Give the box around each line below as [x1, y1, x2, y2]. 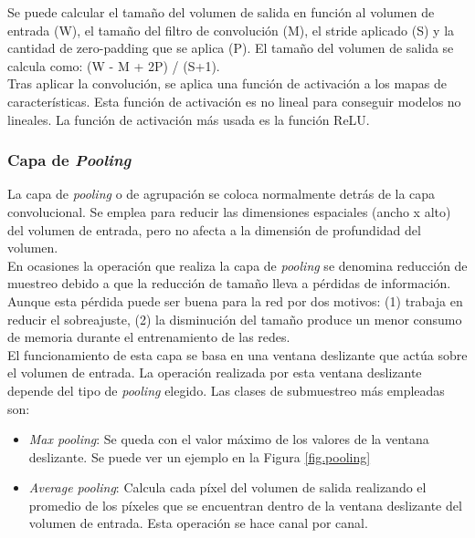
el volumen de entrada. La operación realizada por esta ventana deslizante [7, 363, 422, 382]
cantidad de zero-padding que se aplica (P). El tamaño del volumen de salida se [7, 38, 454, 57]
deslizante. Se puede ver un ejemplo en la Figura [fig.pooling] [28, 447, 371, 466]
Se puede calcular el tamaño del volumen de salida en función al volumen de [7, 3, 435, 21]
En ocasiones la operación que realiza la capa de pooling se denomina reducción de [7, 255, 468, 274]
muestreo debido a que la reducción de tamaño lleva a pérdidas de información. [7, 274, 451, 293]
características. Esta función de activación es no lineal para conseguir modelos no [7, 91, 461, 110]
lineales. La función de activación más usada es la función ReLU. [7, 109, 370, 129]
